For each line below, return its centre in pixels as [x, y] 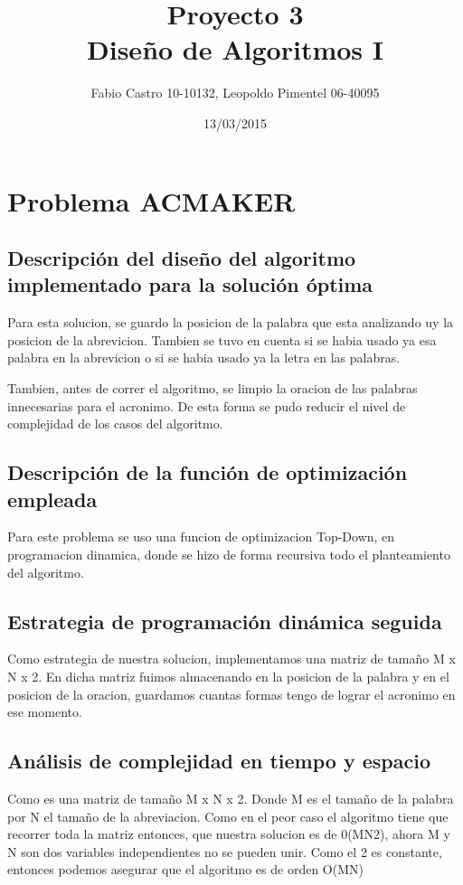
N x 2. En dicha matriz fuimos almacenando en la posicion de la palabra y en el [228, 677]
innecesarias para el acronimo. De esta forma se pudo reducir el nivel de [207, 405]
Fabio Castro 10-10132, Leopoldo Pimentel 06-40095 [235, 93]
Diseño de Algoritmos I [235, 49]
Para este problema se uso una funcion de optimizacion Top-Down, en [201, 537]
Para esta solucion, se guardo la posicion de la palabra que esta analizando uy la [231, 322]
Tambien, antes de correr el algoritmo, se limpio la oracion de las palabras [213, 388]
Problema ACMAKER [151, 200]
